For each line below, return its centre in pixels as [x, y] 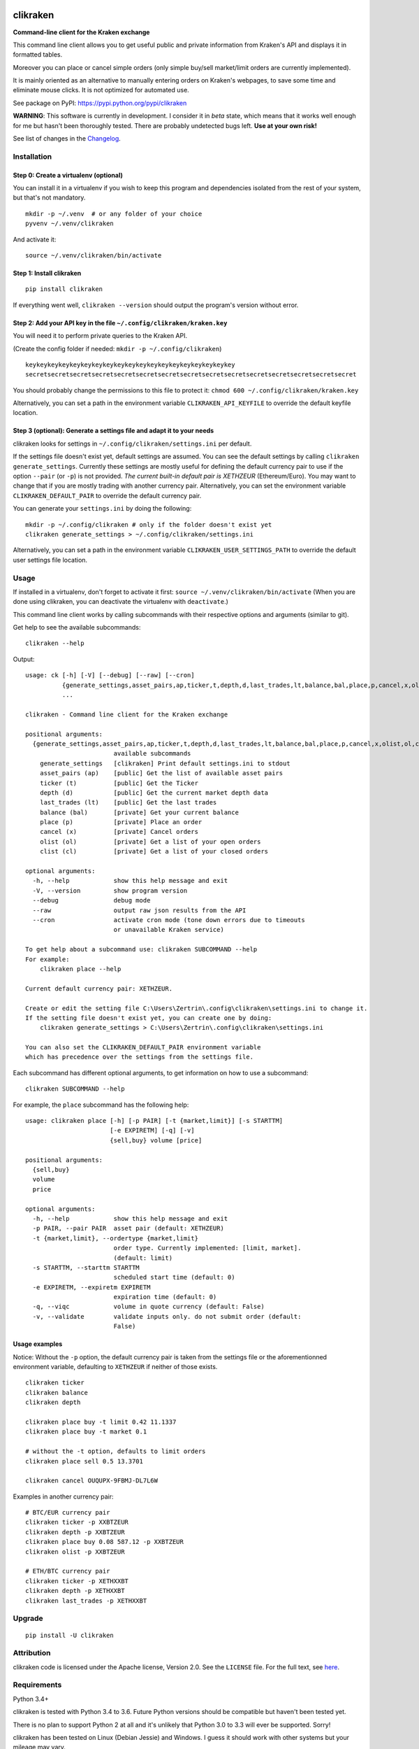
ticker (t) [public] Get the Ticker [119, 783]
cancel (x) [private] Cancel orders [119, 832]
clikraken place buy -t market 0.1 [86, 1432]
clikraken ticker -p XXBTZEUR [77, 1522]
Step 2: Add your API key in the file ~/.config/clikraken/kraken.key [120, 323]
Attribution [32, 1653]
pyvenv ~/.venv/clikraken [70, 224]
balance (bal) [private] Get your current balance [139, 812]
